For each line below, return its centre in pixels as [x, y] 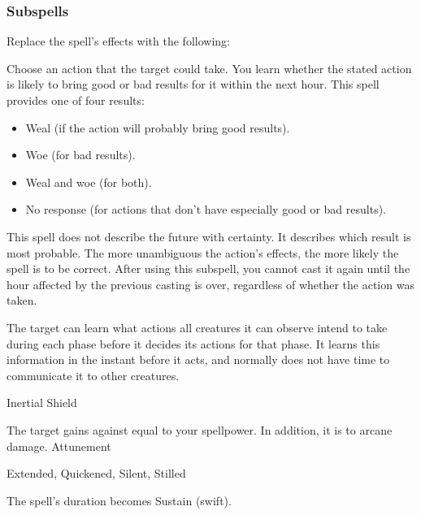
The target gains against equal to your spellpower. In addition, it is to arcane [200, 429]
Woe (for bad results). [80, 155]
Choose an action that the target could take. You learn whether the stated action [209, 68]
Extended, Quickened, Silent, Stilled [96, 473]
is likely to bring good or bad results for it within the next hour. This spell [193, 84]
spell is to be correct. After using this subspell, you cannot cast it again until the [208, 268]
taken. [22, 300]
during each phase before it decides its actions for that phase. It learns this [193, 343]
